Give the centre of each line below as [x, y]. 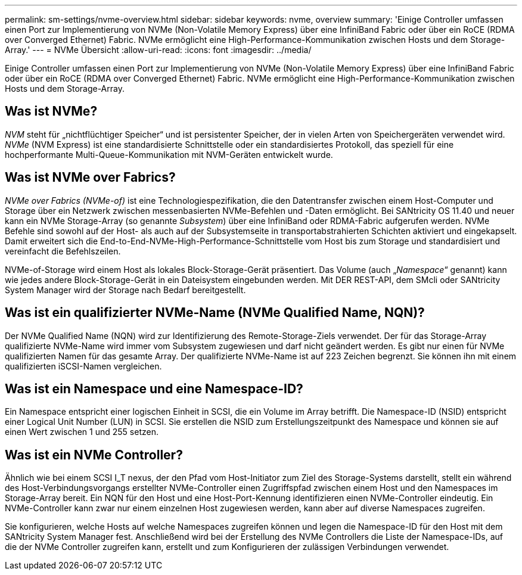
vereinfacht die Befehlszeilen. [63, 251]
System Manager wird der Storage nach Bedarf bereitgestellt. [125, 290]
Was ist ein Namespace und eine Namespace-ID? [154, 388]
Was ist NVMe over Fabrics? [90, 178]
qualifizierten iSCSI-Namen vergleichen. [83, 366]
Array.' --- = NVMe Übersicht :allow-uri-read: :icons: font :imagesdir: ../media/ [158, 50]
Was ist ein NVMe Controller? [94, 455]
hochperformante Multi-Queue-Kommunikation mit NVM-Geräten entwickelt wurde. [169, 154]
